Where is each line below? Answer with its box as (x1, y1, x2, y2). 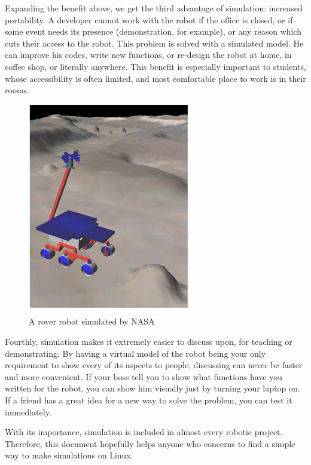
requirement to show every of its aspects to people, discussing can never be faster (5, 359, 303, 371)
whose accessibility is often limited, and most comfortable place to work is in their (5, 72, 306, 84)
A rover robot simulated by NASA (29, 315, 155, 328)
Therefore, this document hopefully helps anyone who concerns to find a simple (5, 437, 295, 449)
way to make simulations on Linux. (5, 449, 133, 461)
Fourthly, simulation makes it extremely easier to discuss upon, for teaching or (5, 335, 292, 347)
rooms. (5, 84, 29, 96)
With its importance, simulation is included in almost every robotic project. (5, 426, 283, 438)
